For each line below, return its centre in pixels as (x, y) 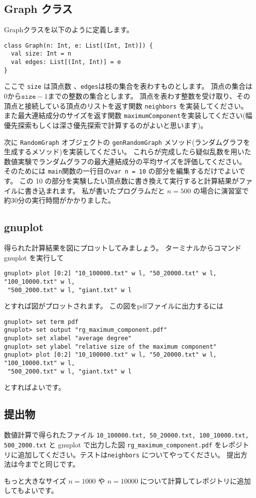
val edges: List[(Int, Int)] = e (66, 62)
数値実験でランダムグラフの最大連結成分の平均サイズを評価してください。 (125, 161)
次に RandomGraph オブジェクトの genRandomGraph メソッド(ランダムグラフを (127, 142)
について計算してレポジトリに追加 (196, 480)
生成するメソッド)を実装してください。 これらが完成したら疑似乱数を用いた (128, 152)
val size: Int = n (41, 54)
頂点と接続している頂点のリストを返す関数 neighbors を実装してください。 (126, 105)
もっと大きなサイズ (35, 480)
